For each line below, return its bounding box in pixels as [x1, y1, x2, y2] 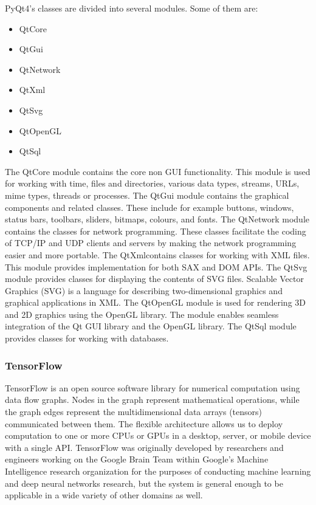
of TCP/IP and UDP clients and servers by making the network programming [5, 236, 297, 249]
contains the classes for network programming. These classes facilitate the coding [5, 224, 306, 237]
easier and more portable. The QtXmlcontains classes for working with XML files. [5, 248, 310, 261]
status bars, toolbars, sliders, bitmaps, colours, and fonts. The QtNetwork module [5, 213, 310, 225]
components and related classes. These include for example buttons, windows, [5, 201, 294, 213]
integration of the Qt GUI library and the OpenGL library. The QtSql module [5, 320, 297, 332]
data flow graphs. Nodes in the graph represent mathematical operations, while [5, 393, 300, 406]
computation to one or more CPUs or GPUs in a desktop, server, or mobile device [5, 429, 311, 442]
